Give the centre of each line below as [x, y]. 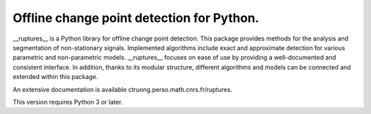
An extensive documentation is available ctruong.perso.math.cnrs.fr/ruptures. [123, 89]
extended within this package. [55, 77]
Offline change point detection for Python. [136, 18]
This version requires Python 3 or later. [68, 102]
